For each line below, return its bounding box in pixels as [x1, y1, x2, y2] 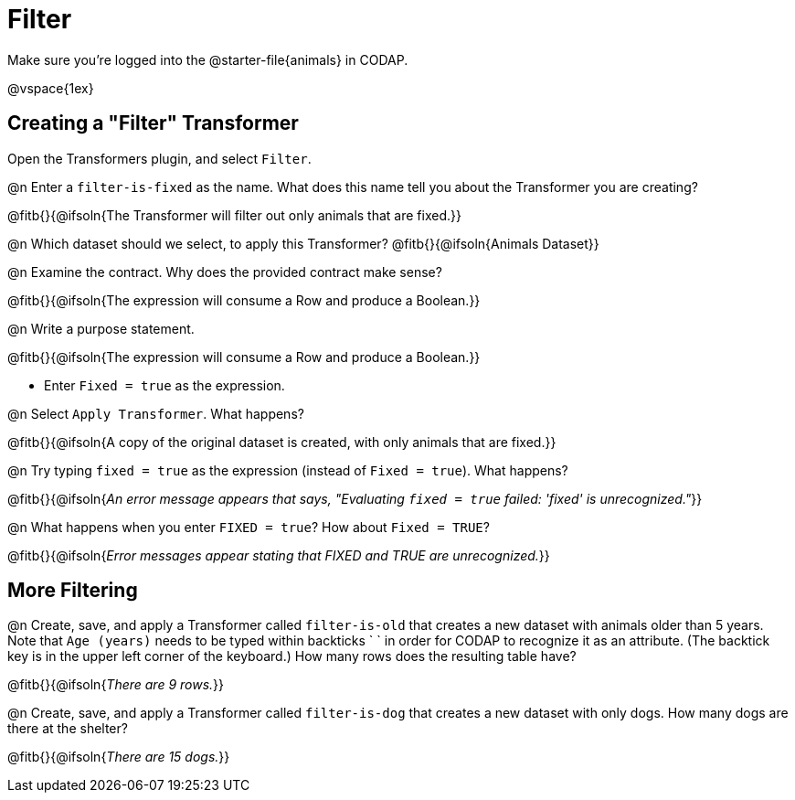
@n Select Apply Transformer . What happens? [7, 405, 304, 421]
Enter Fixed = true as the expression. [44, 377, 285, 393]
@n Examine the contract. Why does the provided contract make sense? [7, 263, 442, 280]
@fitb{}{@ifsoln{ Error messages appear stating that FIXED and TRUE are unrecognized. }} [7, 547, 550, 563]
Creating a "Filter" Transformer [7, 112, 299, 135]
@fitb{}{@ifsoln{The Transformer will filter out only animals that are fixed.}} [7, 207, 461, 223]
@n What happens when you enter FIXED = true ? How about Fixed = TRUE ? [7, 518, 490, 535]
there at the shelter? [7, 720, 128, 737]
